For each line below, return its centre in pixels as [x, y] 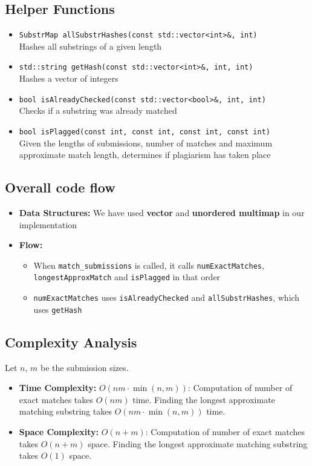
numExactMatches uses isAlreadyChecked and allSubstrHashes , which [167, 297]
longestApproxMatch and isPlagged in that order [127, 277]
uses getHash [58, 309]
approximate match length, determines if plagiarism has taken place [145, 155]
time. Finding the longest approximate [204, 399]
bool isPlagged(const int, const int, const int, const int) [145, 132]
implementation [48, 224]
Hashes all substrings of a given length [90, 46]
